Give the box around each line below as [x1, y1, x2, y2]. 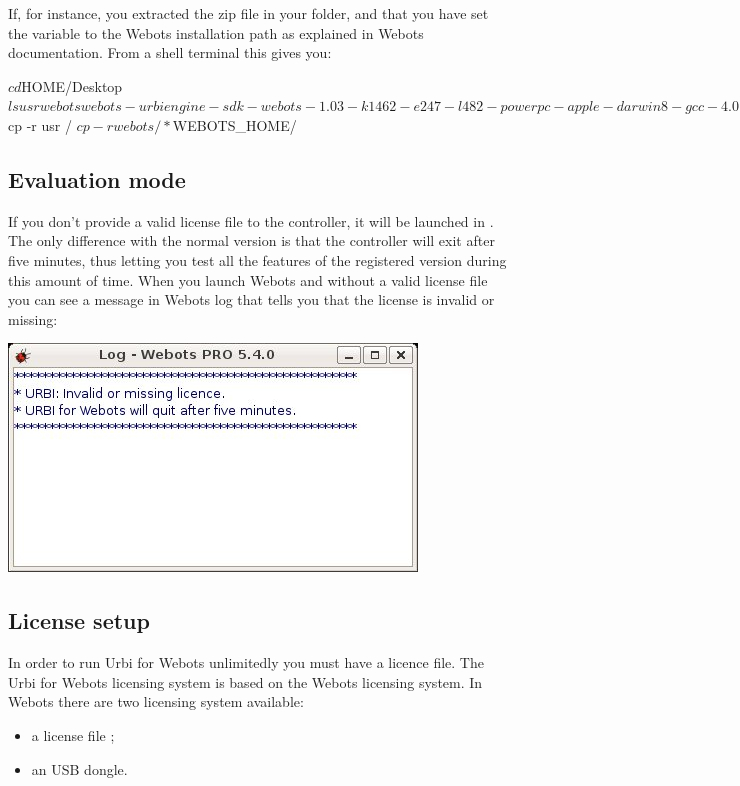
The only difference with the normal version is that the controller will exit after [8, 230, 495, 251]
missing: [8, 308, 58, 329]
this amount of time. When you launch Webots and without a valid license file [8, 269, 488, 290]
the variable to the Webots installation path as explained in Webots [8, 22, 424, 43]
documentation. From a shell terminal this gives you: [8, 42, 332, 63]
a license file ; [31, 724, 115, 745]
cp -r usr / [8, 114, 72, 135]
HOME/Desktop [21, 75, 123, 96]
